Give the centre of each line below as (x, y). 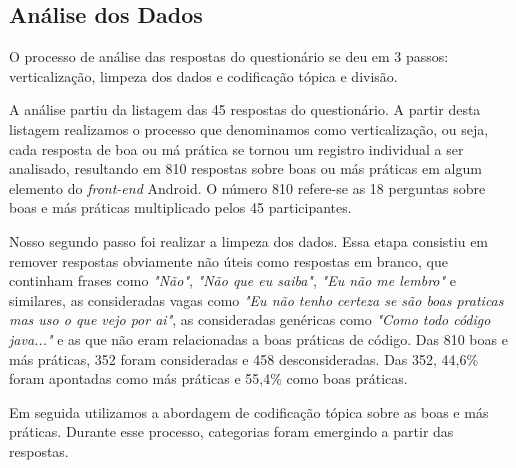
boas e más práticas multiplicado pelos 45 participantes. (180, 207)
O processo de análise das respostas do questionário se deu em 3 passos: (229, 56)
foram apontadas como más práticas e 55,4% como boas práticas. (208, 378)
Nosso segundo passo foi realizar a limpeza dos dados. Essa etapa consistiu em (249, 240)
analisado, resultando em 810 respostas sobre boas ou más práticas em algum (245, 168)
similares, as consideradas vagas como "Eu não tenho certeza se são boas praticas (256, 299)
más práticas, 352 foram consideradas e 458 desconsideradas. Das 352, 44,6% (244, 358)
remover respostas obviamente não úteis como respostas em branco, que (228, 260)
